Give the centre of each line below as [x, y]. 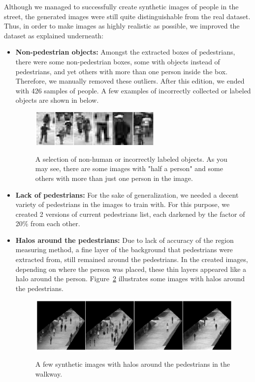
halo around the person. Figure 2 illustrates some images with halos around [130, 279]
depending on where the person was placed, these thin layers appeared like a [131, 269]
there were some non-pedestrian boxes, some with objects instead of [118, 61]
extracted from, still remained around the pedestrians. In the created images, [132, 259]
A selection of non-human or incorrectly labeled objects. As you [131, 159]
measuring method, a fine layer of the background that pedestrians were [124, 250]
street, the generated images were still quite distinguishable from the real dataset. [127, 16]
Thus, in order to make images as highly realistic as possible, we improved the [122, 26]
